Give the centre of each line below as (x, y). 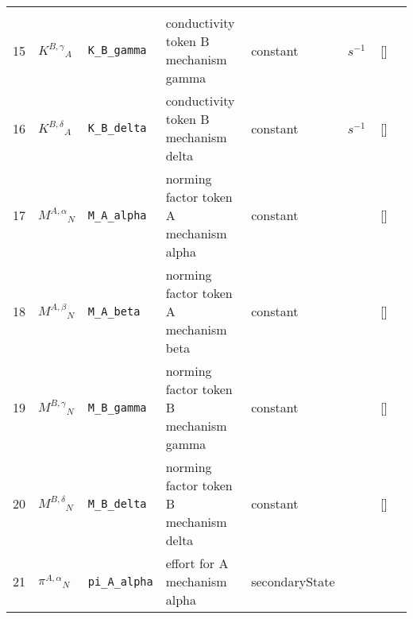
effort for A (197, 563)
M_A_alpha (117, 215)
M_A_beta (114, 311)
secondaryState (293, 581)
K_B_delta (117, 128)
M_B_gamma (117, 407)
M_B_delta (117, 503)
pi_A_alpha (120, 581)
